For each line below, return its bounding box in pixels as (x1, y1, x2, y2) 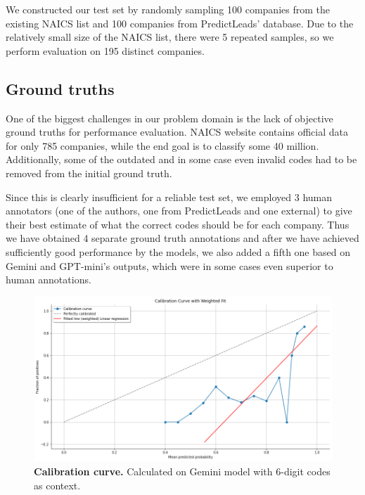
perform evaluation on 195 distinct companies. (6, 43, 205, 58)
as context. (34, 477, 81, 492)
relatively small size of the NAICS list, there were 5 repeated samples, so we (6, 30, 334, 44)
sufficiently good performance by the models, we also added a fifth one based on (6, 244, 350, 259)
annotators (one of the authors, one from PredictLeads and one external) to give (6, 203, 352, 218)
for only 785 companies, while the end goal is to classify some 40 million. (6, 138, 319, 153)
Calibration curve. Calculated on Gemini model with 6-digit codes (34, 464, 331, 478)
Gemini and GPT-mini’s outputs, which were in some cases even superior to (6, 258, 333, 273)
